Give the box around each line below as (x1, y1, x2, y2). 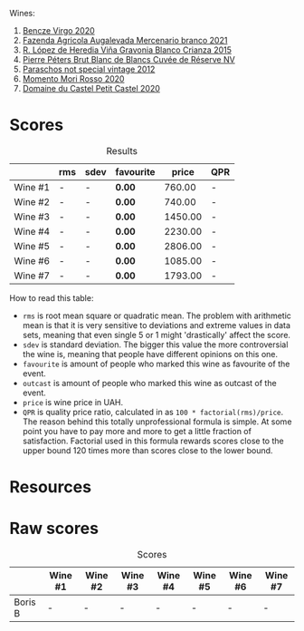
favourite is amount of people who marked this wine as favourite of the (22, 358, 290, 369)
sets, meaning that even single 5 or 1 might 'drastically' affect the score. (22, 329, 291, 340)
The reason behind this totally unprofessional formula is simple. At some (22, 416, 292, 427)
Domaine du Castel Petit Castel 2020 (22, 83, 161, 93)
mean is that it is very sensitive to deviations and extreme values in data (22, 319, 291, 330)
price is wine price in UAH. (22, 396, 124, 407)
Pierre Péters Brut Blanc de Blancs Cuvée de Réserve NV (22, 54, 235, 64)
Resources (9, 477, 92, 498)
